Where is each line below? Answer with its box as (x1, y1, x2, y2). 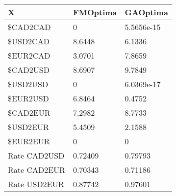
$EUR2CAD (8, 50, 50, 61)
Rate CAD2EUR (8, 164, 65, 175)
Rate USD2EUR (8, 178, 64, 190)
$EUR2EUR (8, 135, 50, 147)
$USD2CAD (8, 35, 50, 47)
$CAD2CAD (8, 21, 51, 33)
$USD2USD (8, 78, 49, 90)
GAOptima (125, 6, 168, 18)
